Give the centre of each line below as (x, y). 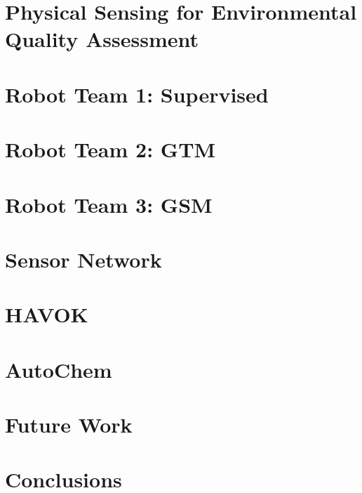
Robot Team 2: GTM (110, 149)
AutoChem (59, 369)
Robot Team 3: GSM (109, 204)
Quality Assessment (102, 39)
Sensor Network (83, 259)
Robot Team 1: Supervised (137, 94)
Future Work (69, 424)
